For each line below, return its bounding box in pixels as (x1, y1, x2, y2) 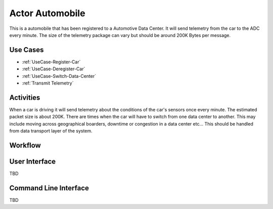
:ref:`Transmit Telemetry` (22, 80, 74, 86)
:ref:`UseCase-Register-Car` (22, 59, 81, 65)
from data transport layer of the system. (9, 128, 93, 134)
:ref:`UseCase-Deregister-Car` (22, 66, 85, 72)
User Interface (9, 157, 56, 165)
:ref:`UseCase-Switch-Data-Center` (22, 73, 96, 79)
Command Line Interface (9, 184, 89, 192)
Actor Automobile (9, 8, 85, 19)
